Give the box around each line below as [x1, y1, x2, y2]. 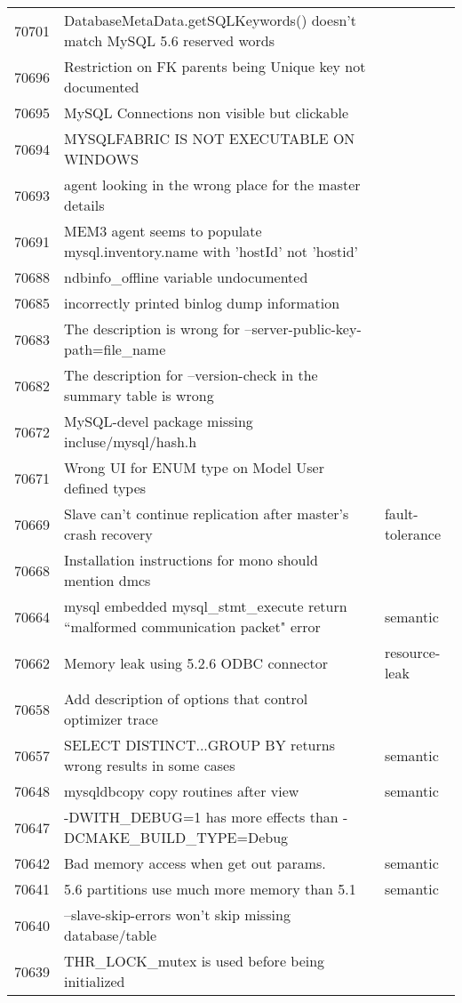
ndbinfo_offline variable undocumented [64, 267, 308, 287]
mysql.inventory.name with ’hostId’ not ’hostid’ [64, 241, 359, 261]
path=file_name [64, 339, 166, 359]
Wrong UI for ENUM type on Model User [64, 457, 324, 477]
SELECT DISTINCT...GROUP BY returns [64, 734, 335, 755]
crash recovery [64, 524, 153, 544]
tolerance [384, 524, 442, 544]
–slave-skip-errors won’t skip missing [64, 904, 291, 925]
